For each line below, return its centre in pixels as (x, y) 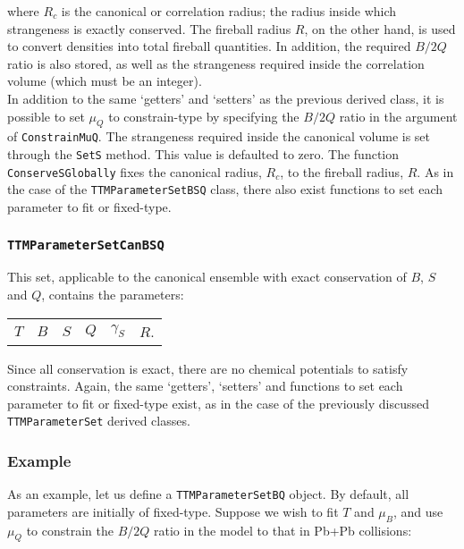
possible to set (46, 116)
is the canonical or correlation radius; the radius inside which (229, 11)
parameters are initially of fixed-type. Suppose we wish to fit (173, 511)
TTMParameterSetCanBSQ (86, 245)
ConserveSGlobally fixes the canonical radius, (135, 171)
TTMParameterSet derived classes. (99, 421)
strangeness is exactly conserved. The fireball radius (149, 28)
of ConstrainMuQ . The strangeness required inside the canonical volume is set (219, 136)
